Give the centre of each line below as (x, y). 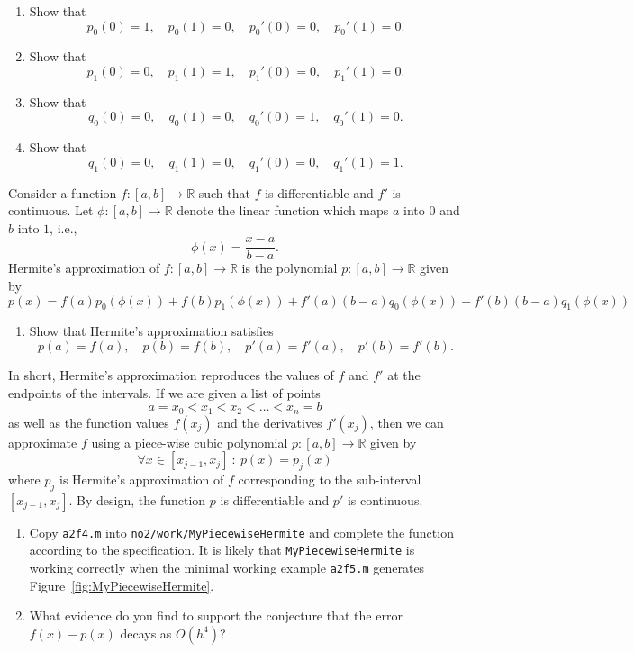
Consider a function (63, 192)
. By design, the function (137, 499)
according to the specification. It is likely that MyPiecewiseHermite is (222, 550)
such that (224, 192)
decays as (146, 633)
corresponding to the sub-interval (330, 480)
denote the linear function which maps (283, 210)
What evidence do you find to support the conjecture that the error (216, 616)
